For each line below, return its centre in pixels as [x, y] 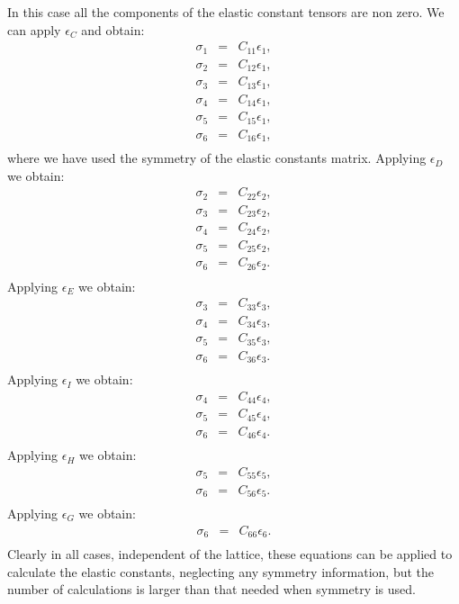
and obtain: [113, 29]
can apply [34, 29]
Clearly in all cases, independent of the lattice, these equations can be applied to [230, 554]
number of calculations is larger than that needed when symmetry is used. [211, 589]
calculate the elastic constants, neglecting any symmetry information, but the [221, 571]
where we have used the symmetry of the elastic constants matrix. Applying [217, 158]
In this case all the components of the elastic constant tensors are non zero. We [226, 12]
